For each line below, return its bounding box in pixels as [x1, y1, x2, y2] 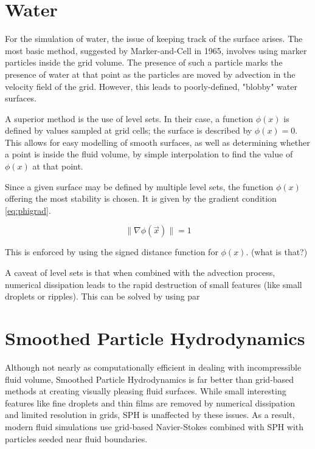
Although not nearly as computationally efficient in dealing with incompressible [5, 360, 302, 373]
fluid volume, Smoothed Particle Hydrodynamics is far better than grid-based [5, 372, 294, 385]
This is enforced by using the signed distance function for [5, 245, 218, 258]
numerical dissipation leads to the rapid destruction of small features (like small [5, 278, 302, 290]
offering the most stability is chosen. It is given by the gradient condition [5, 192, 277, 205]
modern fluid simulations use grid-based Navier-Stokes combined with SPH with [5, 420, 304, 433]
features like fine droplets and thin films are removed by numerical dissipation [5, 396, 295, 409]
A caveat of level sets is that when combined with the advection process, [5, 266, 275, 279]
